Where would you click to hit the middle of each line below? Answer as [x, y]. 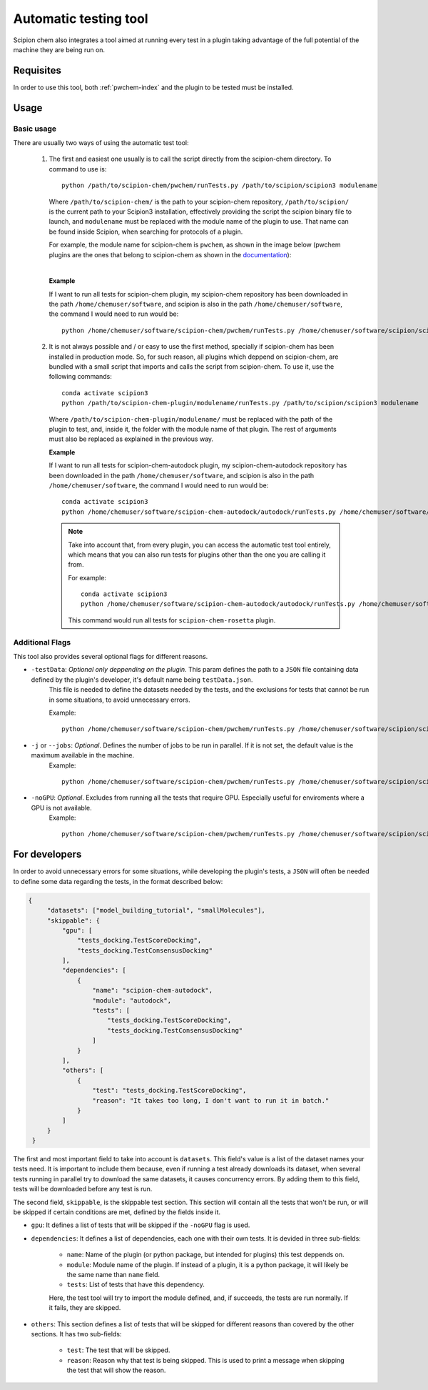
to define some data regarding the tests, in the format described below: [118, 881]
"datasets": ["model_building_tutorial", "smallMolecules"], [156, 910]
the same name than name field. [113, 1275]
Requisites [37, 70]
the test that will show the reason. [116, 1370]
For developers [47, 854]
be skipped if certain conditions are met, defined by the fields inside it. [117, 1212]
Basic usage [35, 129]
